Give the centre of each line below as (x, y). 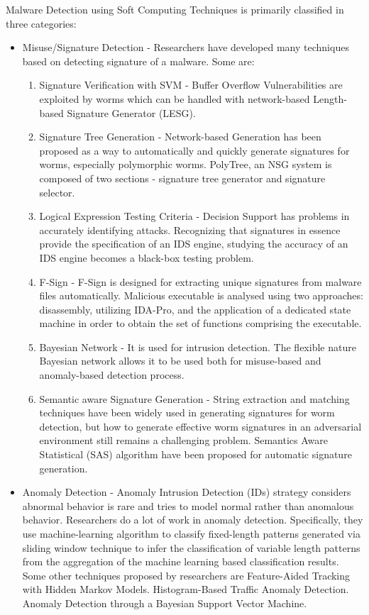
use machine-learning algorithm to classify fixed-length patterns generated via (191, 533)
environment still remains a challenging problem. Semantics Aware (183, 440)
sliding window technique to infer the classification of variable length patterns (191, 547)
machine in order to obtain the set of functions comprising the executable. (200, 323)
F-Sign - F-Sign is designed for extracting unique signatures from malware (200, 281)
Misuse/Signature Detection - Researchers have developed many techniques (186, 47)
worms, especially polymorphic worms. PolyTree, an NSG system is (186, 164)
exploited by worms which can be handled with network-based (175, 98)
